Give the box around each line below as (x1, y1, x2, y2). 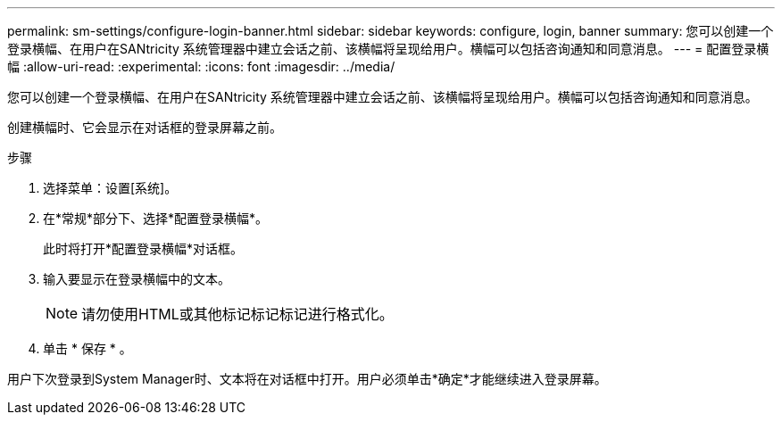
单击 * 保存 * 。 (43, 341, 132, 356)
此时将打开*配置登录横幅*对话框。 (43, 241, 244, 256)
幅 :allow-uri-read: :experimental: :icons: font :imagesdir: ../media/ (7, 59, 395, 74)
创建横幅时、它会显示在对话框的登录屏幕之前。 (7, 120, 282, 135)
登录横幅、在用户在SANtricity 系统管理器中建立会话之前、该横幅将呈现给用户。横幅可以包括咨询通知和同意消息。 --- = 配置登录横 (7, 41, 770, 56)
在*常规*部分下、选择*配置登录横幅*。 (43, 211, 269, 226)
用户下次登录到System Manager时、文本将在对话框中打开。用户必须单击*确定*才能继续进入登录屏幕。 (7, 371, 607, 386)
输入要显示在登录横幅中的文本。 (43, 271, 230, 286)
